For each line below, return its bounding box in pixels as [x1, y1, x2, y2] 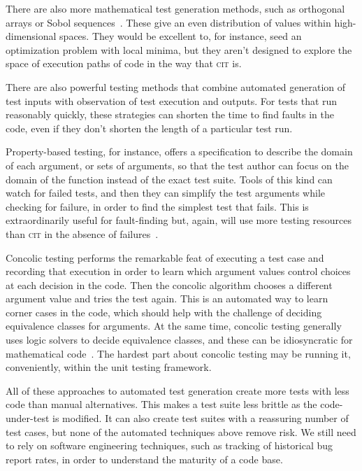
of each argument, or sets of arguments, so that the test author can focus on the [6, 157, 349, 172]
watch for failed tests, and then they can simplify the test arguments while [6, 185, 326, 200]
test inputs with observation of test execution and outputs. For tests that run [6, 93, 338, 108]
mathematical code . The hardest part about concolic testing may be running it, [6, 346, 351, 360]
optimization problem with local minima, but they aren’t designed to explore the [6, 42, 352, 57]
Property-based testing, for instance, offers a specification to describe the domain [6, 144, 353, 159]
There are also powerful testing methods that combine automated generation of [6, 79, 346, 94]
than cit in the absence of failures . [6, 226, 159, 241]
